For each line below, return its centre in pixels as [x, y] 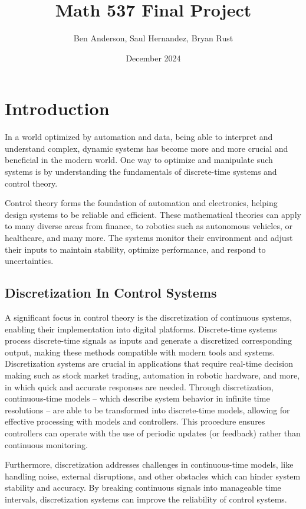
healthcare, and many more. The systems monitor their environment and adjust [149, 237]
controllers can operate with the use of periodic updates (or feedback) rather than [153, 433]
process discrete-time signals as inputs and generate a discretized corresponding [149, 340]
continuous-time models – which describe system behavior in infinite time [137, 398]
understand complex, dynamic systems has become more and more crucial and [147, 148]
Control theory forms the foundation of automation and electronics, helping [141, 203]
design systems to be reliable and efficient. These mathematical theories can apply [153, 214]
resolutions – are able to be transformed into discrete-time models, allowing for [147, 410]
